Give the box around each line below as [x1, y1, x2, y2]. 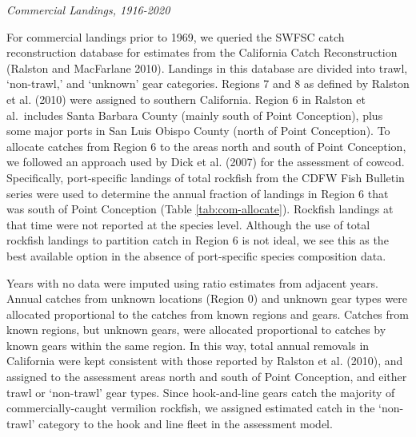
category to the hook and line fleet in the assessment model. [38, 415, 333, 431]
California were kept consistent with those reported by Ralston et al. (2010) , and [6, 352, 403, 369]
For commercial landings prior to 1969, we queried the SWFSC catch [6, 28, 345, 45]
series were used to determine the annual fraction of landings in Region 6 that [6, 185, 389, 201]
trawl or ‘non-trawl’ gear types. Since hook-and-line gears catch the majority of [6, 383, 395, 400]
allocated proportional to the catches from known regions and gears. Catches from [6, 305, 409, 322]
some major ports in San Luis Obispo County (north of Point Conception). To [6, 122, 390, 139]
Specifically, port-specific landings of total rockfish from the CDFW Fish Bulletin [6, 169, 405, 185]
